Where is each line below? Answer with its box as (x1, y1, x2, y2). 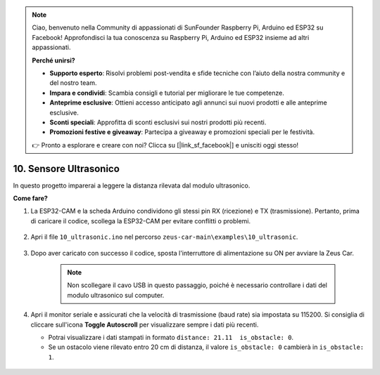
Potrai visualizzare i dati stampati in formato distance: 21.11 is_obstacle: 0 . (48, 333, 294, 341)
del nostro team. (49, 79, 97, 87)
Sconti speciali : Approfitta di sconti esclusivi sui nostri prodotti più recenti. (49, 118, 267, 126)
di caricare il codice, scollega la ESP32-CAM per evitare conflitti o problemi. (30, 216, 251, 225)
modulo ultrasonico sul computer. (67, 291, 165, 299)
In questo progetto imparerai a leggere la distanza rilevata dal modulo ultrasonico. (13, 181, 251, 190)
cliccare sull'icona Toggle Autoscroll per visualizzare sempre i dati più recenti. (30, 320, 259, 329)
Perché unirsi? (32, 56, 75, 65)
